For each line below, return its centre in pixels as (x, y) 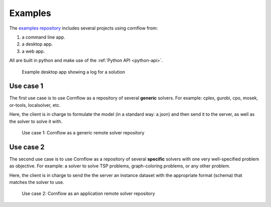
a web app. (33, 51)
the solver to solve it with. (36, 121)
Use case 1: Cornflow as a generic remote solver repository (83, 132)
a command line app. (43, 37)
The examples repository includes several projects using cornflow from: (84, 28)
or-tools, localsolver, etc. (35, 105)
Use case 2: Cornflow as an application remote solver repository (88, 193)
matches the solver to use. (37, 182)
